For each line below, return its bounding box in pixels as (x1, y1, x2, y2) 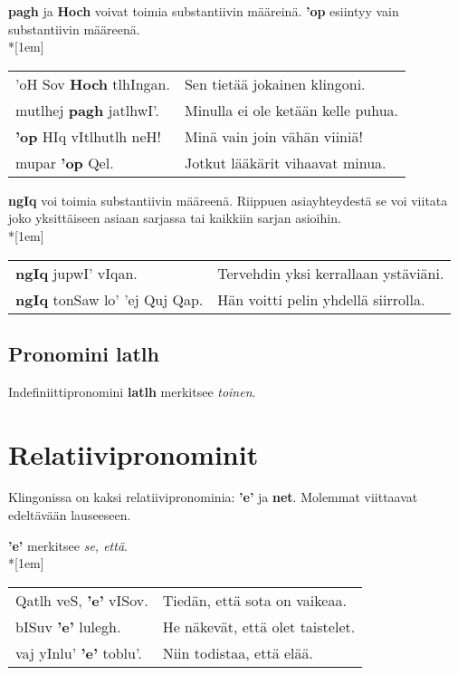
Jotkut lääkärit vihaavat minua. (184, 151, 386, 173)
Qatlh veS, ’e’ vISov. (15, 589, 148, 611)
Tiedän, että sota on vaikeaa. (162, 589, 347, 611)
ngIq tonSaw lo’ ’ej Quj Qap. (15, 288, 204, 310)
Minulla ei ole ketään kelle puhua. (184, 99, 398, 121)
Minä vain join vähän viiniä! (184, 125, 363, 147)
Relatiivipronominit (8, 435, 259, 472)
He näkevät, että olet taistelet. (162, 615, 356, 637)
